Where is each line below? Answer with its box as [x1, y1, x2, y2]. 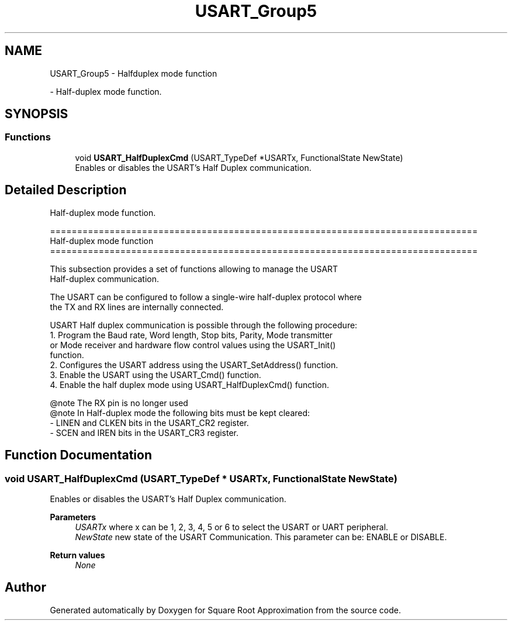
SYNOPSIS [5, 107, 68, 122]
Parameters [50, 511, 96, 522]
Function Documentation [5, 448, 152, 463]
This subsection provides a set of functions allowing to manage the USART [50, 263, 338, 274]
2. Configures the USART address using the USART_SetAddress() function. [50, 359, 338, 370]
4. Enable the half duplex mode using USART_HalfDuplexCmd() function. [50, 379, 330, 390]
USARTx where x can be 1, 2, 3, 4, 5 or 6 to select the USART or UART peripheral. [75, 521, 389, 532]
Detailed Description [5, 183, 127, 198]
